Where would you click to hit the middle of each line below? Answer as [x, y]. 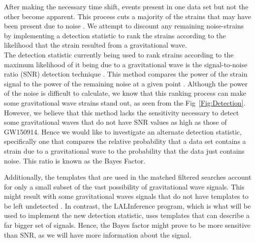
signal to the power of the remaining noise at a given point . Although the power [126, 83]
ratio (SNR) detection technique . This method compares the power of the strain [126, 74]
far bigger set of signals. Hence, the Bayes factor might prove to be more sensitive [127, 225]
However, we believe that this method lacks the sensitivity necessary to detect [122, 112]
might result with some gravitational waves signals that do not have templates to [126, 196]
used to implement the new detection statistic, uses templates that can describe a [127, 215]
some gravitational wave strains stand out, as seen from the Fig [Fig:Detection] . [125, 102]
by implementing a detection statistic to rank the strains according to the [115, 35]
